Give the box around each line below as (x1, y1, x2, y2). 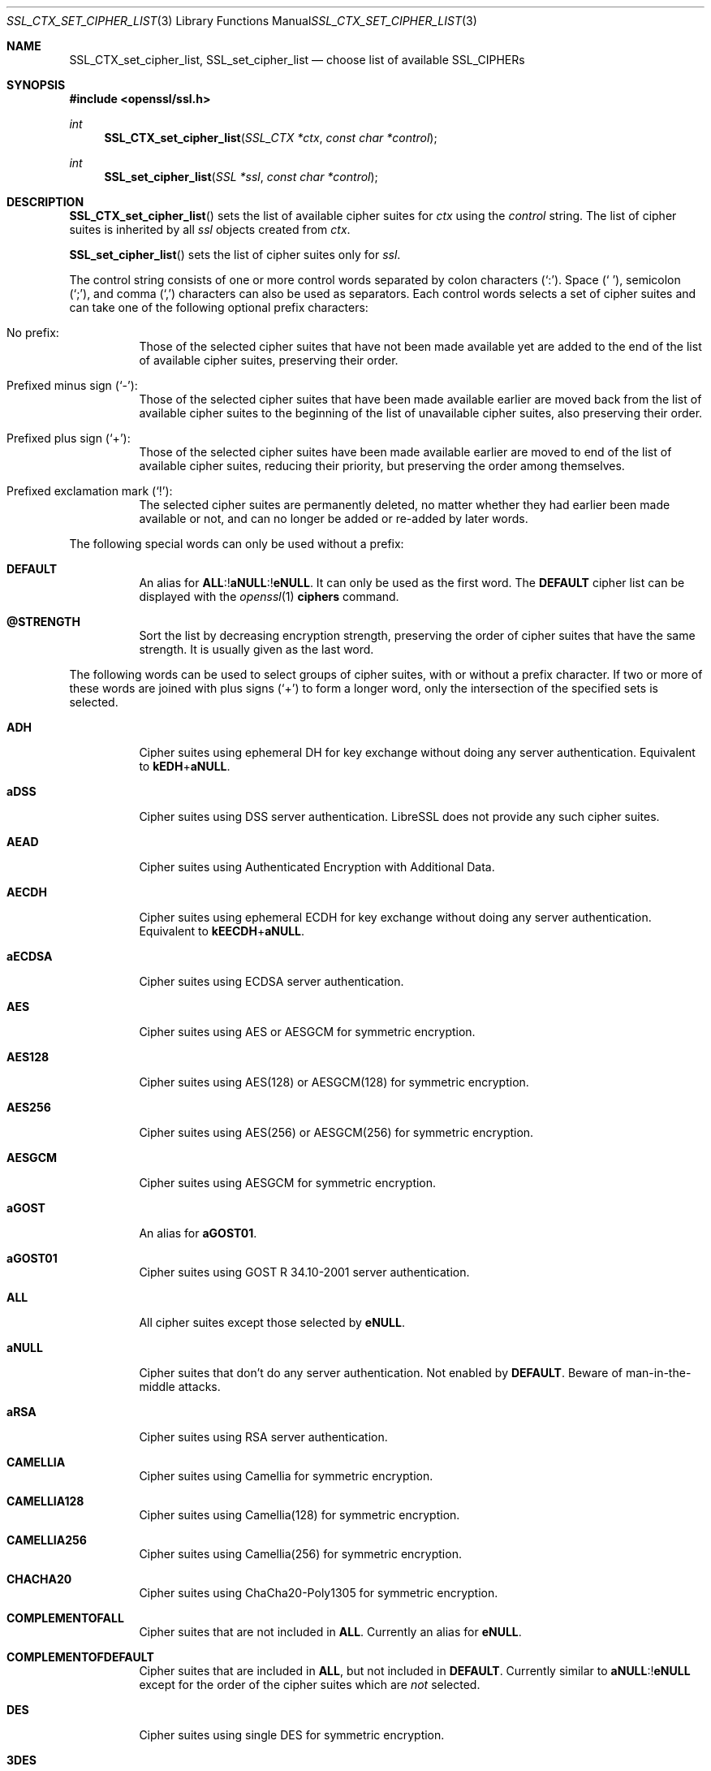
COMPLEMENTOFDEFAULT (6, 1650, 154, 1664)
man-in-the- (625, 1366, 692, 1380)
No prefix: (6, 326, 59, 339)
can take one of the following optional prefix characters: (69, 300, 368, 314)
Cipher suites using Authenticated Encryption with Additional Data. (139, 860, 495, 874)
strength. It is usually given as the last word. (139, 642, 374, 656)
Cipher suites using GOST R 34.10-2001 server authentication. (139, 1265, 470, 1279)
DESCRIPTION (6, 195, 84, 209)
